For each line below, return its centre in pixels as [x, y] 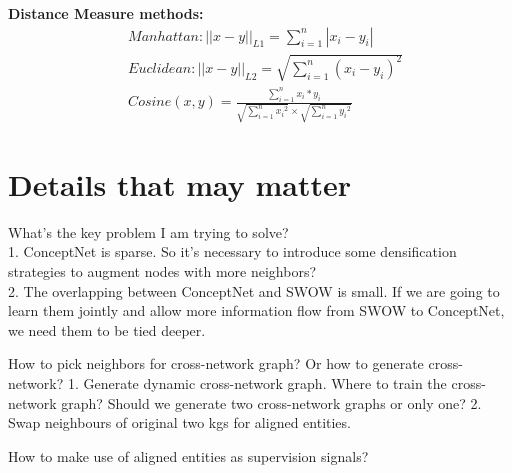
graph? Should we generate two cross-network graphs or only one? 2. [271, 402]
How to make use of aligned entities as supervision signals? [188, 455]
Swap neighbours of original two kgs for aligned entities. [179, 422]
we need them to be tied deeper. [107, 329]
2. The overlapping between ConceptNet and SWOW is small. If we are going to [254, 290]
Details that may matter [180, 183]
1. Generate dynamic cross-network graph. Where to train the [257, 383]
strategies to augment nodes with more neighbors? [162, 271]
